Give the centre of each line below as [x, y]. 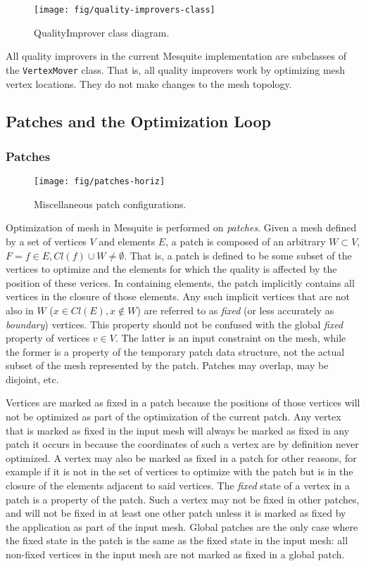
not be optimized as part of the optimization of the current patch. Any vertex [173, 417]
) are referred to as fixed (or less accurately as [235, 310]
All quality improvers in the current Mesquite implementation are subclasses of [176, 56]
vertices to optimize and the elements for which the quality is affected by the [171, 269]
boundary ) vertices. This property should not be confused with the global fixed [175, 324]
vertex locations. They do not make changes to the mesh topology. [149, 83]
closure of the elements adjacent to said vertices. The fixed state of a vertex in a [178, 485]
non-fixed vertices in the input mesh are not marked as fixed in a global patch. [175, 554]
